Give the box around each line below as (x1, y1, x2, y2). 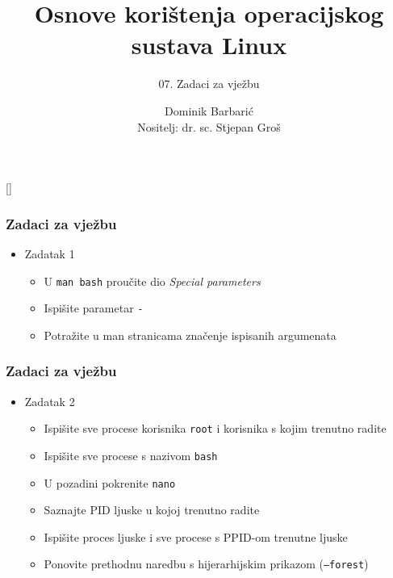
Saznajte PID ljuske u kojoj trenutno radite (44, 501, 260, 518)
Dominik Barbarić (165, 102, 253, 119)
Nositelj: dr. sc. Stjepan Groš (137, 118, 281, 135)
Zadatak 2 (24, 392, 75, 409)
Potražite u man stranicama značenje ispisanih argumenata (44, 326, 337, 343)
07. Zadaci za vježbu (158, 75, 260, 92)
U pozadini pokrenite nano (44, 474, 176, 491)
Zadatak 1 (24, 245, 75, 262)
